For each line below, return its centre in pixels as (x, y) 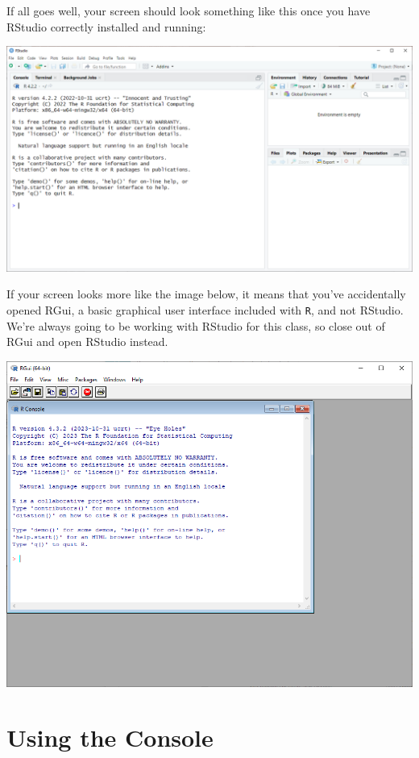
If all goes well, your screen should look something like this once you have (189, 10)
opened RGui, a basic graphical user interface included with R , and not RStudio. (205, 309)
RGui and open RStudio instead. (87, 342)
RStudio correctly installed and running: (106, 26)
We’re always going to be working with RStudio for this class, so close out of (196, 325)
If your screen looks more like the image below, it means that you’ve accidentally (206, 294)
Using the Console (110, 737)
